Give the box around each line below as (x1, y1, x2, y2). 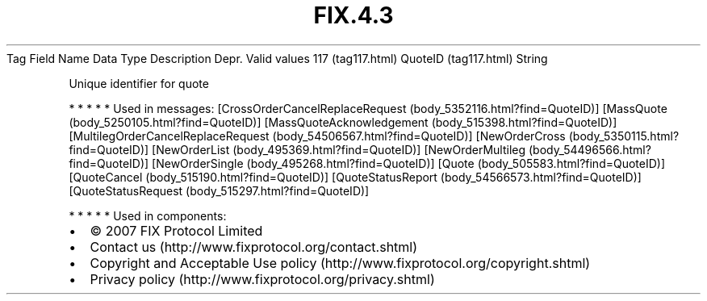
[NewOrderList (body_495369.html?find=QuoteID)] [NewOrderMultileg (152, 142, 526, 157)
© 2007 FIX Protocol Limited (90, 222, 263, 239)
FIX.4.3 (313, 2, 394, 29)
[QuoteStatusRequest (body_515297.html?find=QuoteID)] (69, 183, 370, 198)
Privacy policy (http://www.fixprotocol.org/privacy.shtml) (90, 270, 435, 287)
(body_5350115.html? (568, 128, 680, 143)
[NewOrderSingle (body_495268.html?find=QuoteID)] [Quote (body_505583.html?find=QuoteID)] (152, 156, 666, 170)
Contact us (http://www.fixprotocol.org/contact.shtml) (90, 238, 418, 255)
